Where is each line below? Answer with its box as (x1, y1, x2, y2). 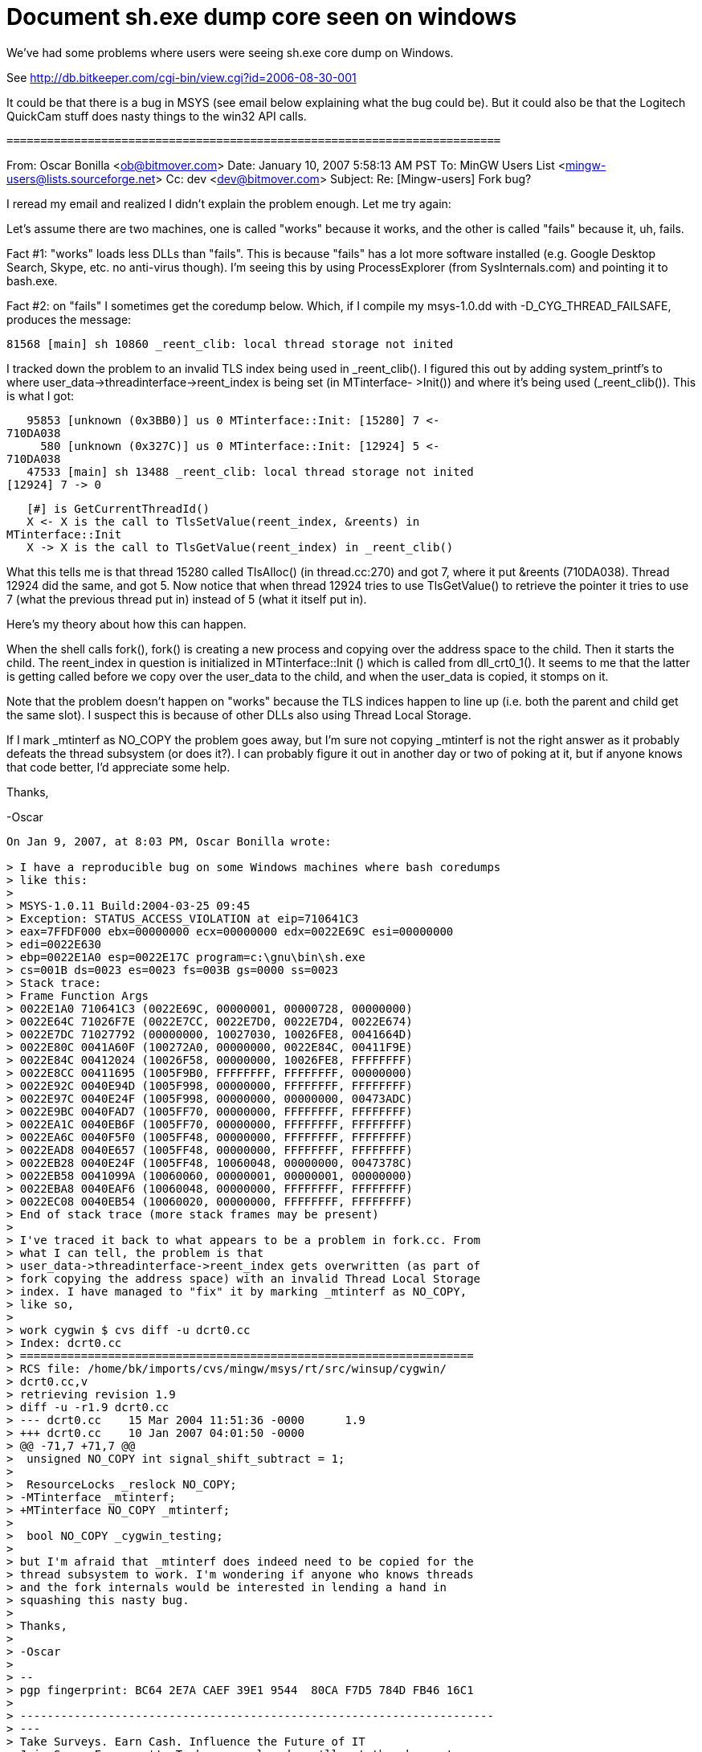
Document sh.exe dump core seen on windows (6, 3, 517, 31)
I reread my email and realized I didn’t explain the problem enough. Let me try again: (6, 196, 451, 211)
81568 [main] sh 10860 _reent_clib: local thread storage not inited (6, 337, 454, 350)
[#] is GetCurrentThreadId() (27, 501, 210, 515)
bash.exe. (6, 273, 58, 288)
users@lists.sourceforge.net (6, 171, 156, 186)
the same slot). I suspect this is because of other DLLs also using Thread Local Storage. (6, 707, 471, 722)
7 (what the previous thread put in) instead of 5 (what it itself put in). (6, 592, 367, 606)
